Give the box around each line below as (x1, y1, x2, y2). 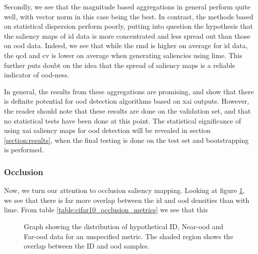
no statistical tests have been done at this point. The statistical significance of (4, 115, 241, 126)
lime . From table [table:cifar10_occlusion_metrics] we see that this (4, 204, 208, 215)
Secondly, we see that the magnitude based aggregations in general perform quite (4, 1, 251, 11)
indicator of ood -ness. (4, 69, 69, 80)
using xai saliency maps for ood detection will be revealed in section (4, 125, 211, 135)
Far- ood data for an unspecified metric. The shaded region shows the (24, 231, 233, 241)
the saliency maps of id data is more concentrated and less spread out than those (4, 30, 251, 41)
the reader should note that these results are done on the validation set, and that (4, 105, 251, 116)
